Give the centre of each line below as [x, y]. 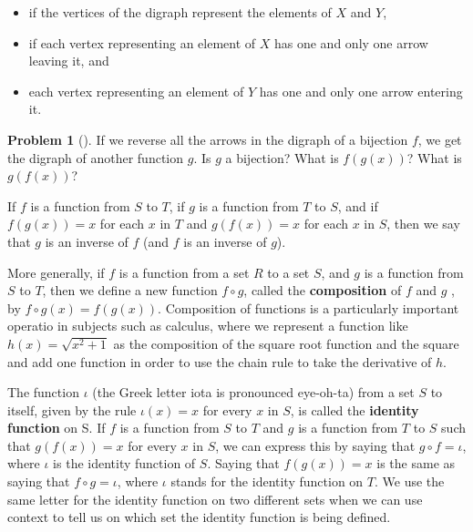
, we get [440, 139]
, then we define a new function [130, 290]
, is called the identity [355, 409]
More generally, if [56, 272]
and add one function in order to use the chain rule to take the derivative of [220, 361]
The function [43, 392]
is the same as [416, 463]
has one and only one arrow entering [361, 91]
